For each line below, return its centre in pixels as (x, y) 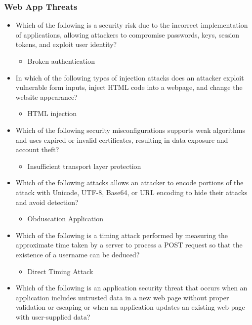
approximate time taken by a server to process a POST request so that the (129, 245)
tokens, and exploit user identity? (66, 44)
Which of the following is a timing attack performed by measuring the (122, 235)
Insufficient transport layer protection (84, 166)
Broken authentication (61, 61)
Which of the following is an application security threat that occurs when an (131, 288)
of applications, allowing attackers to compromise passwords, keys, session (127, 34)
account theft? (37, 149)
